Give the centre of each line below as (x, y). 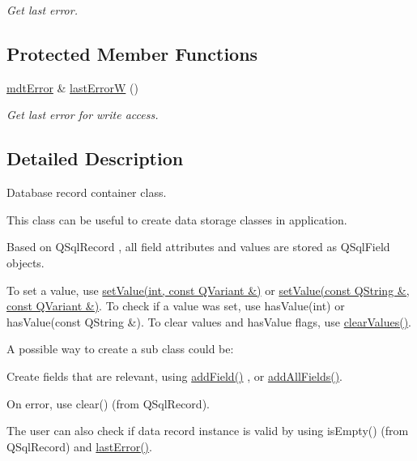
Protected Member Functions (132, 53)
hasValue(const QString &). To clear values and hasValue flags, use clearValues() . (209, 321)
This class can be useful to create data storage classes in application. (177, 219)
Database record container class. (87, 192)
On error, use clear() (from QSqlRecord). (108, 403)
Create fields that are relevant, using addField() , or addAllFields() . (175, 376)
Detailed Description (95, 158)
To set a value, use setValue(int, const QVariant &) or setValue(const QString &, (208, 290)
